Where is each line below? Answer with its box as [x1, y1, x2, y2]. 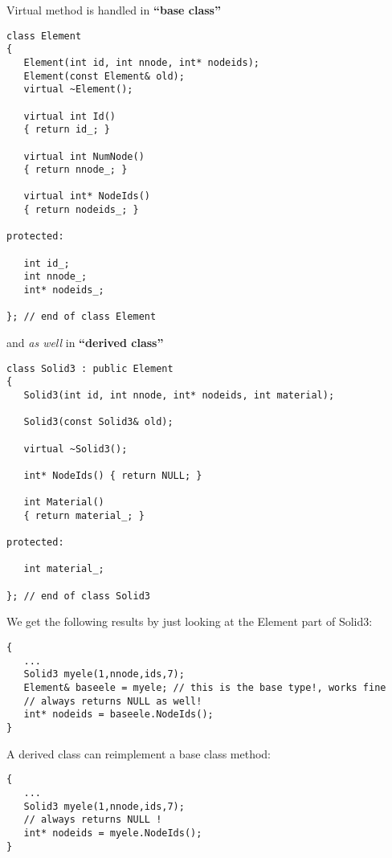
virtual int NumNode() [23, 150, 145, 162]
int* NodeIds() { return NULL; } [23, 469, 202, 481]
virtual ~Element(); [23, 84, 133, 96]
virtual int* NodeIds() [23, 190, 150, 202]
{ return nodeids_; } [23, 204, 139, 216]
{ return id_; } [23, 124, 110, 136]
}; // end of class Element [6, 311, 157, 323]
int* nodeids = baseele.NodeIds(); [23, 709, 214, 721]
